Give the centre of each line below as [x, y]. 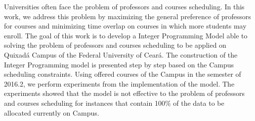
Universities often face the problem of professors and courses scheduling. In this [124, 6]
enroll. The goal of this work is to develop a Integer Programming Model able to [126, 35]
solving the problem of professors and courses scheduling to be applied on [115, 45]
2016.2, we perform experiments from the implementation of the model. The [119, 83]
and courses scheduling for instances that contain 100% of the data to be [114, 103]
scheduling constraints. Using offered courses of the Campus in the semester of [123, 74]
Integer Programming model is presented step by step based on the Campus [119, 64]
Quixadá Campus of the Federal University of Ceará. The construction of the [121, 54]
